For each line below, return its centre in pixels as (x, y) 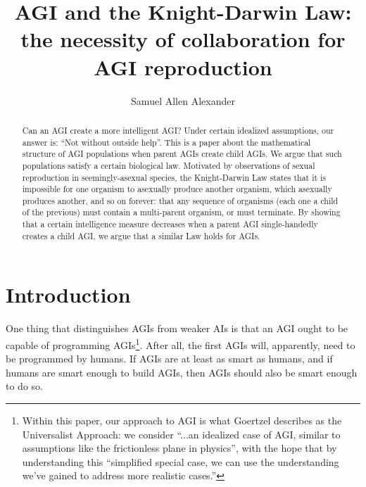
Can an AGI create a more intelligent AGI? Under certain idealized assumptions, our (178, 130)
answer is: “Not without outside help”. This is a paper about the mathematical (166, 142)
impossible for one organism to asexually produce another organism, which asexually (177, 189)
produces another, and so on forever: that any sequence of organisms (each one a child (180, 200)
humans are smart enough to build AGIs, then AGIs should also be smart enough (182, 372)
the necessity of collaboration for (183, 39)
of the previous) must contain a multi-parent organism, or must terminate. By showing (181, 212)
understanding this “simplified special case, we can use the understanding (181, 461)
